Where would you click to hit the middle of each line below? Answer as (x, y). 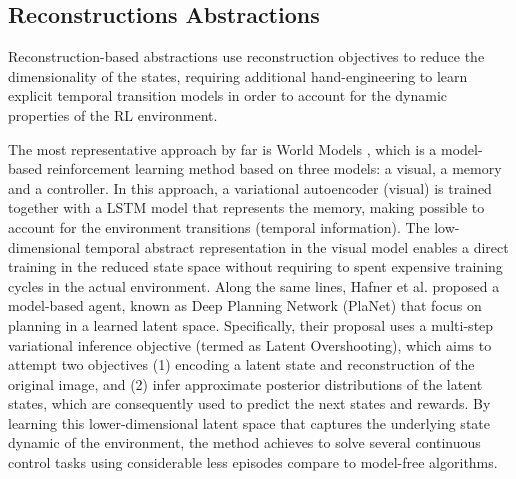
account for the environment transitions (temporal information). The (219, 226)
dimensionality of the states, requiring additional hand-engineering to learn (238, 75)
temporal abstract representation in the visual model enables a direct (297, 246)
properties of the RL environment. (113, 114)
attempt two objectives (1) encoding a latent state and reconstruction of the (241, 364)
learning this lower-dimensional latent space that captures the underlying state (249, 422)
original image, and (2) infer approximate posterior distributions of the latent (245, 383)
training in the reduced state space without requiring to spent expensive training (255, 266)
